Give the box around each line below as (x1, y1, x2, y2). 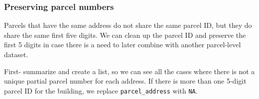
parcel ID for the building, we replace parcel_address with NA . (4, 85, 198, 96)
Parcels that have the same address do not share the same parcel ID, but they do (4, 20, 252, 30)
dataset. (4, 49, 28, 59)
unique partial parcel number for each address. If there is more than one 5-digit (4, 76, 247, 86)
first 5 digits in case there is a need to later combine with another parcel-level (4, 39, 241, 50)
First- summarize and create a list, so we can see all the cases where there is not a (4, 66, 255, 76)
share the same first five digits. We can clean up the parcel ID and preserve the (4, 29, 246, 40)
